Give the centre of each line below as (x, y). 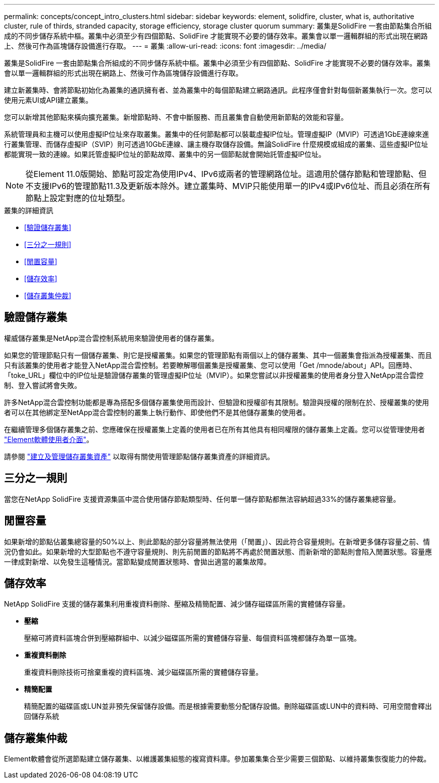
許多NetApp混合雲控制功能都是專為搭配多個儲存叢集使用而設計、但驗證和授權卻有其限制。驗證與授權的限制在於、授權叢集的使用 (217, 402)
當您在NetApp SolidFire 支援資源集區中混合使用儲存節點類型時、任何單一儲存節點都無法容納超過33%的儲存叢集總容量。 (202, 499)
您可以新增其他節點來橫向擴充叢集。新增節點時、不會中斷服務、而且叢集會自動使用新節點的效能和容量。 (176, 117)
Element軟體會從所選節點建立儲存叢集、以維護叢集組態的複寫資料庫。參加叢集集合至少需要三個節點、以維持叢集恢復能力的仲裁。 (217, 759)
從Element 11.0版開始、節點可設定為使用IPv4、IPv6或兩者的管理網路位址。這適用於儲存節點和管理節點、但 (226, 174)
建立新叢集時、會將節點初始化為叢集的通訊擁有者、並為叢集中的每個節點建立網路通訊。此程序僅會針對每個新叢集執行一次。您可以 (218, 90)
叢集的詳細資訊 (29, 210)
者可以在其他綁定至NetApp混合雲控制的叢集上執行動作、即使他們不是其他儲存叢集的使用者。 (157, 412)
